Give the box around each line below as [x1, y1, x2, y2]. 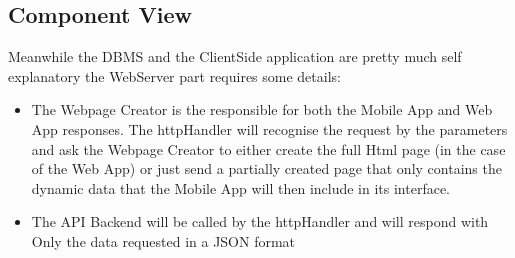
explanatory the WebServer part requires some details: [8, 65, 341, 86]
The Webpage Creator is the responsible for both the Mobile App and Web [31, 99, 493, 120]
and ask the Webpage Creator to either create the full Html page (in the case [31, 138, 506, 159]
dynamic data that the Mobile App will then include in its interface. [31, 177, 451, 198]
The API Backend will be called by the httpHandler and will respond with [31, 211, 489, 232]
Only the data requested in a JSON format [31, 230, 296, 251]
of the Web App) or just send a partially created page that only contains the [31, 158, 502, 179]
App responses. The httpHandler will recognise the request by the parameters [31, 118, 508, 139]
